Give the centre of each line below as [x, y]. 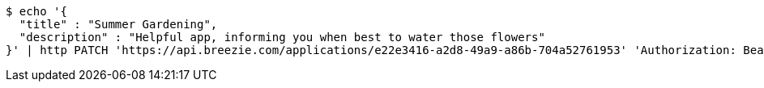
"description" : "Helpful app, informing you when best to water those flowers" [282, 37]
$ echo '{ [36, 11]
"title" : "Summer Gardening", [118, 24]
